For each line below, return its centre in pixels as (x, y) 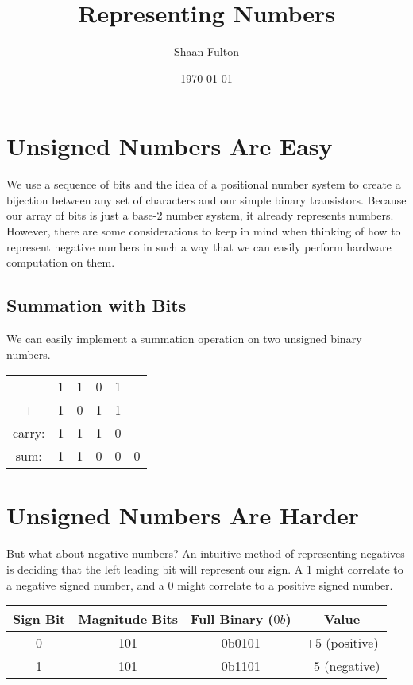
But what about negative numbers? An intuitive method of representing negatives (206, 553)
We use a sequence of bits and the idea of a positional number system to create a (204, 184)
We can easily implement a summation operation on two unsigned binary (184, 339)
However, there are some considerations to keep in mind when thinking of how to (204, 231)
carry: (29, 433)
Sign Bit (39, 619)
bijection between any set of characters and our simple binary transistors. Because (206, 199)
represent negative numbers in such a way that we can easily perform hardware (199, 246)
